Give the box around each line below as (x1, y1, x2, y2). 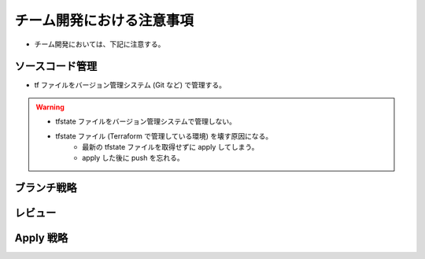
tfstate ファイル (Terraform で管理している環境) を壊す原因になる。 (55, 131, 273, 141)
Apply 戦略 (14, 231, 68, 245)
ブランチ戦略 (14, 181, 77, 194)
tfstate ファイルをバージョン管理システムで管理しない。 (55, 117, 236, 126)
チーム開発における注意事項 (14, 12, 194, 29)
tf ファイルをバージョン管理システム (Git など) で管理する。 (34, 80, 227, 90)
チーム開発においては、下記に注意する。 (34, 39, 165, 49)
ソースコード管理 (14, 60, 98, 73)
